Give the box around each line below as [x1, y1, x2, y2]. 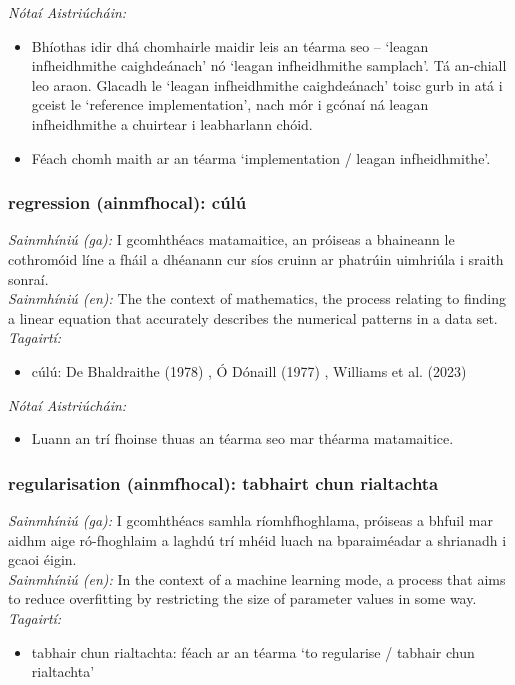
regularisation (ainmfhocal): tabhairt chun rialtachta [8, 470, 439, 495]
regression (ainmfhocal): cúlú [8, 190, 247, 215]
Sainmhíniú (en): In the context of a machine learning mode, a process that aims [8, 568, 506, 589]
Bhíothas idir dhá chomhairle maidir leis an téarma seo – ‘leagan [31, 35, 429, 56]
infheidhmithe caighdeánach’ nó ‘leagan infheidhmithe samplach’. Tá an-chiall [31, 55, 507, 76]
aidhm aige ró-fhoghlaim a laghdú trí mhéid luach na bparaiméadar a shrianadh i [8, 529, 507, 550]
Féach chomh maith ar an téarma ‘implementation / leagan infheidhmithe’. [31, 147, 491, 168]
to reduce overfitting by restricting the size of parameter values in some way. [8, 588, 477, 609]
